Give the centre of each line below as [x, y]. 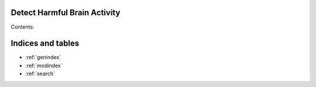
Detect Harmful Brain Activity [66, 13]
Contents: [23, 27]
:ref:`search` [40, 74]
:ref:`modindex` [44, 65]
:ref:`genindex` [43, 57]
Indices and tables [45, 43]
